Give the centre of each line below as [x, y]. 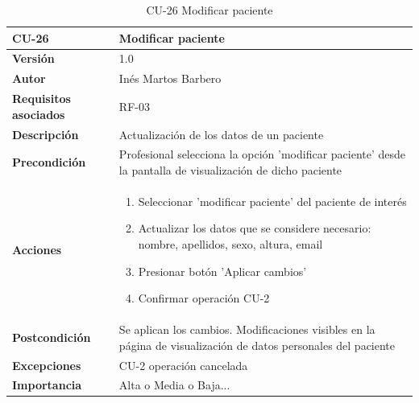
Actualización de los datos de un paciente [221, 134]
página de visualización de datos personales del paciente [257, 345]
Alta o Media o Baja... [174, 385]
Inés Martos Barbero [170, 78]
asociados [39, 114]
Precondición [49, 162]
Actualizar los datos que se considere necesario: [255, 228]
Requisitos [41, 99]
